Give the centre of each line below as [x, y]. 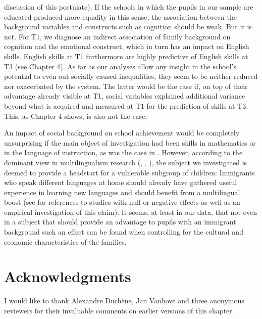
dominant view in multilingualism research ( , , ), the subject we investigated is [126, 162]
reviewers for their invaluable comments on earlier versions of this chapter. [119, 310]
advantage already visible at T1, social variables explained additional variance [125, 96]
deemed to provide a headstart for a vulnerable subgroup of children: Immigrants [129, 172]
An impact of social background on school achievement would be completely [122, 133]
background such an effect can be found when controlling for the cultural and [124, 232]
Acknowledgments [68, 276]
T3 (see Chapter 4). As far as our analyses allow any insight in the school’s [120, 66]
